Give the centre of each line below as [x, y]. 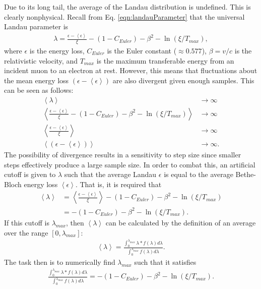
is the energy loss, [57, 50]
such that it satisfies [165, 262]
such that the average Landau [110, 174]
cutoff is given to [30, 174]
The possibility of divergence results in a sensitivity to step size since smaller [123, 155]
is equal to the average [199, 174]
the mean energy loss [37, 80]
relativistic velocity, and [41, 60]
